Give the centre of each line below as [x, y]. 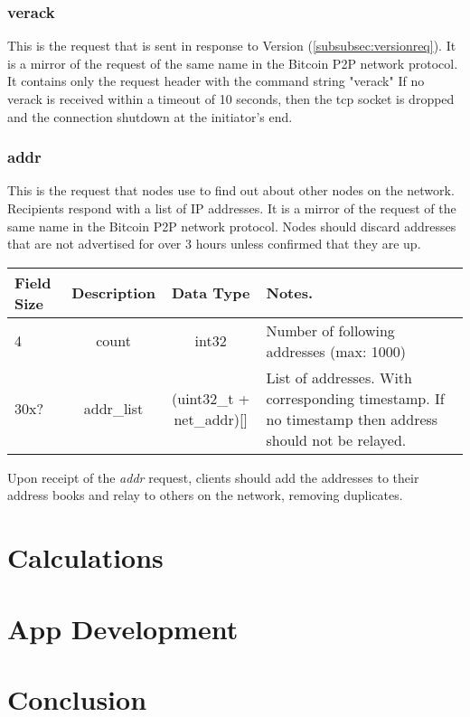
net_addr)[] [211, 419]
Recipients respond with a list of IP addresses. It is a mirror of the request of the [232, 208]
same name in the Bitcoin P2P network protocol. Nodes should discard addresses [232, 226]
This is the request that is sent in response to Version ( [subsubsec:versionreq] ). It [232, 46]
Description [113, 293]
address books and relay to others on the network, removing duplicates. [205, 495]
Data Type [211, 293]
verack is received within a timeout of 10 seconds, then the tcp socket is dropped [231, 99]
